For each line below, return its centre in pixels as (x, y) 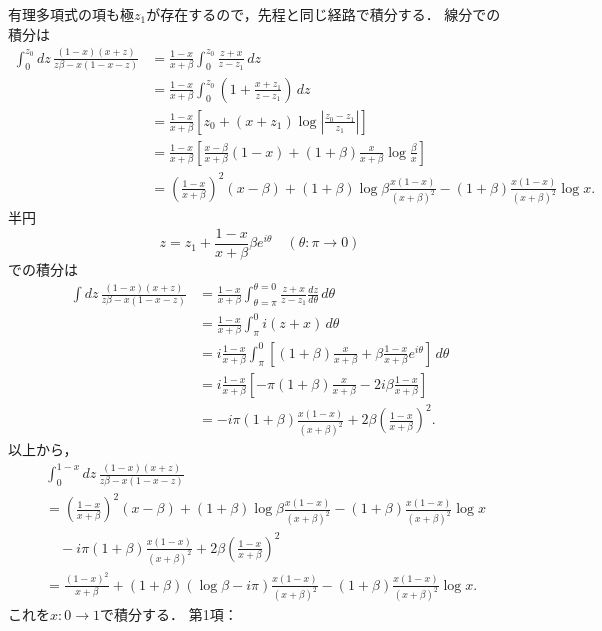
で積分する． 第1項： (168, 614)
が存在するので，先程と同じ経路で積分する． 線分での (323, 14)
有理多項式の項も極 (71, 14)
